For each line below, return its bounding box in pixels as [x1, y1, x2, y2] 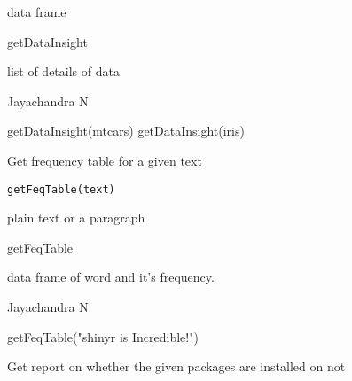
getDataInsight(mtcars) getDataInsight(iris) [7, 121, 245, 140]
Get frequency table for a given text [7, 151, 202, 169]
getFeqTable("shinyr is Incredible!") [7, 327, 199, 346]
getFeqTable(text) [7, 183, 115, 196]
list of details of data [7, 62, 120, 81]
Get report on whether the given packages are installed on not [7, 357, 346, 376]
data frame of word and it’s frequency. [7, 268, 215, 286]
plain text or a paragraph [7, 208, 145, 227]
